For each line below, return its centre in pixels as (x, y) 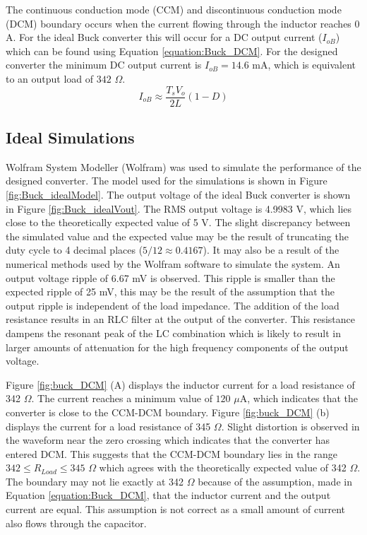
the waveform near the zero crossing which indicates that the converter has (168, 440)
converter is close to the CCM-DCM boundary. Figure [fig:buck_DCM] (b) (168, 412)
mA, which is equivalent (304, 65)
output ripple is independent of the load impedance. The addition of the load (173, 305)
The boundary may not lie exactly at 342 (95, 481)
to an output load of (50, 78)
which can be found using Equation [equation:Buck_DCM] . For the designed (172, 51)
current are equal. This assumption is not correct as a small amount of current (175, 509)
